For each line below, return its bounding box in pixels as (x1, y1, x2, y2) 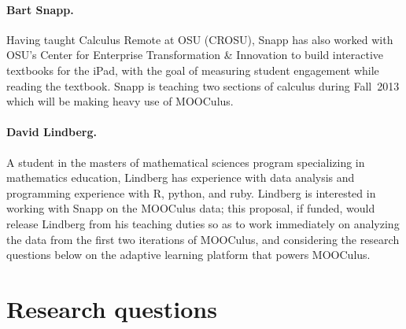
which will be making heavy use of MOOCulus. (6, 93, 234, 109)
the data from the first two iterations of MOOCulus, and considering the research (6, 231, 400, 247)
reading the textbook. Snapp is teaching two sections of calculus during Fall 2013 (6, 77, 400, 94)
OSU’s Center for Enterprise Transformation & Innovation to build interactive (6, 46, 384, 63)
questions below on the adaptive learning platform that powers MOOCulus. (6, 246, 371, 263)
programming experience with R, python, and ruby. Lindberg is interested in (6, 184, 376, 201)
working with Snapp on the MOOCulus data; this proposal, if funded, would (6, 200, 375, 216)
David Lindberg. (6, 124, 97, 140)
